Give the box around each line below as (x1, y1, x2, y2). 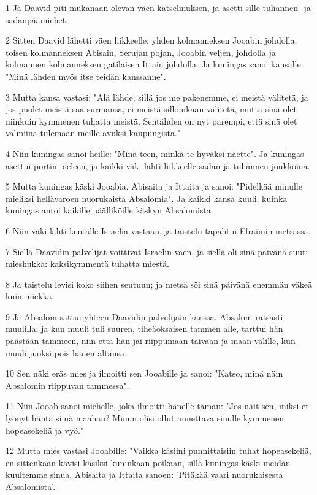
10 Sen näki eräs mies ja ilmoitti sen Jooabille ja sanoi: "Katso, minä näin (6, 367, 283, 380)
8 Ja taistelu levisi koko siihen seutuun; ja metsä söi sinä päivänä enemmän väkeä (6, 277, 313, 290)
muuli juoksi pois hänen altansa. (6, 346, 127, 359)
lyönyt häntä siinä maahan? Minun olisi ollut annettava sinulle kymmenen (6, 412, 285, 424)
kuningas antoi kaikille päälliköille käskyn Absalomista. (6, 204, 213, 217)
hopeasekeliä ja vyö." (6, 423, 84, 436)
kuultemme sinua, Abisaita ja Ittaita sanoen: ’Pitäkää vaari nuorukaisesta (6, 468, 283, 481)
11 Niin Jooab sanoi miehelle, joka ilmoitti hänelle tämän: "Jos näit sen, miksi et (6, 399, 309, 412)
